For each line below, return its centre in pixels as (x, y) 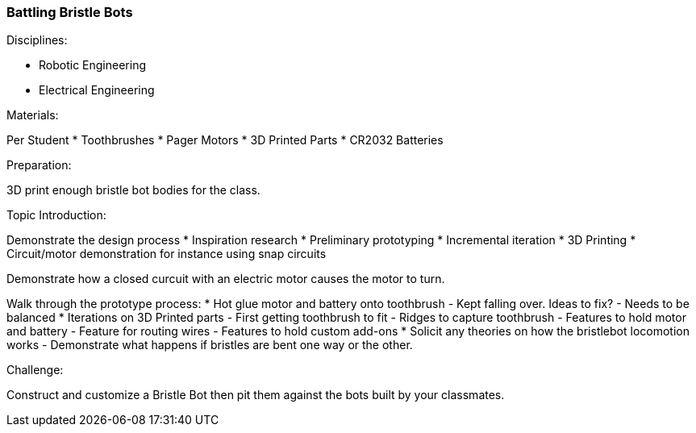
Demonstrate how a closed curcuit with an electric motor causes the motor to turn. (226, 279)
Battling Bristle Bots (70, 12)
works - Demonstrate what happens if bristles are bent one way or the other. (210, 345)
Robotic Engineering (92, 65)
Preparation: (39, 165)
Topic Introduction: (56, 215)
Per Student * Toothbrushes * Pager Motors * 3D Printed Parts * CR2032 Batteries (225, 140)
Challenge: (35, 370)
